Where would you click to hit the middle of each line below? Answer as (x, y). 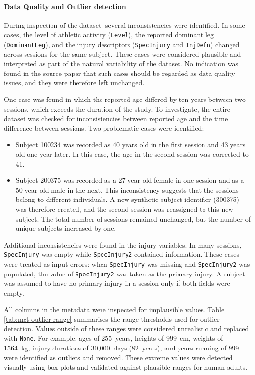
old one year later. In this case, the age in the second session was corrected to (132, 154)
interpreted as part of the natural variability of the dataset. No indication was (121, 63)
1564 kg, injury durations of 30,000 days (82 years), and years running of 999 (122, 347)
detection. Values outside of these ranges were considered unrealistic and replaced (127, 328)
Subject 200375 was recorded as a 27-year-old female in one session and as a (130, 180)
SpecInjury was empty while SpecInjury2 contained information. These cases (122, 254)
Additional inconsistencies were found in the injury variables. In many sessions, (123, 244)
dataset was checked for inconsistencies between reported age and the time (116, 118)
